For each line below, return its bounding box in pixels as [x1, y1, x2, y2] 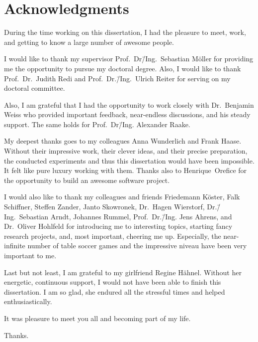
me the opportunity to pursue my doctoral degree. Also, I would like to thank [4, 63, 241, 73]
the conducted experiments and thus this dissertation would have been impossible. [4, 155, 255, 166]
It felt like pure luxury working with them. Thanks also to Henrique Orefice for [4, 165, 247, 175]
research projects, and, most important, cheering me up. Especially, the [4, 230, 221, 241]
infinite [4, 240, 25, 251]
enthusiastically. [4, 296, 52, 307]
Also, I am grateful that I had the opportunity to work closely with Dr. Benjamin [4, 99, 254, 110]
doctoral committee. [4, 83, 65, 93]
